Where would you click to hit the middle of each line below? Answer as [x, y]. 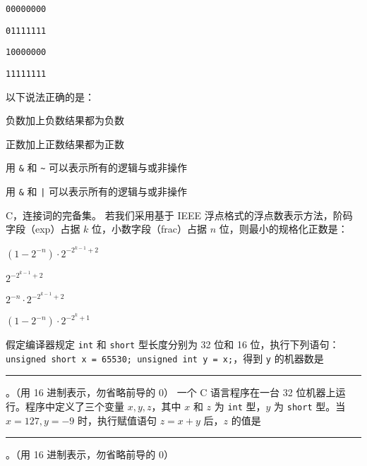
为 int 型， [240, 406]
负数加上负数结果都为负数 [65, 120]
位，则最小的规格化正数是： [283, 229]
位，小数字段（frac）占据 [150, 229]
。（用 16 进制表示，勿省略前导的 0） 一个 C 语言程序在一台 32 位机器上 [171, 392]
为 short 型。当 [310, 406]
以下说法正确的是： [50, 96]
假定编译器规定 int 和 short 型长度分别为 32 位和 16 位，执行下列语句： [173, 344]
